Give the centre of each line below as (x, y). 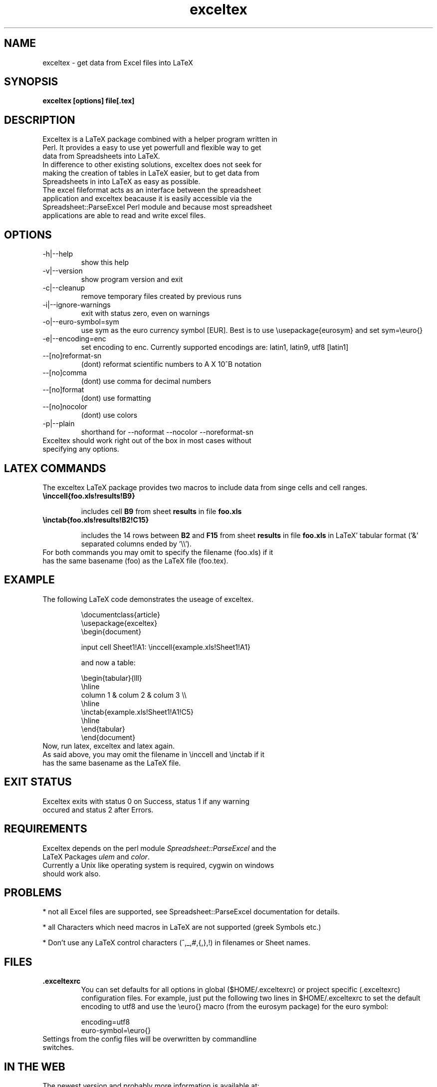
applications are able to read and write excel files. (124, 216)
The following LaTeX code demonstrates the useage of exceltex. (148, 599)
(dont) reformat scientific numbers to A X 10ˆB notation (171, 364)
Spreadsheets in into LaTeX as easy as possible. (121, 182)
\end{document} (108, 737)
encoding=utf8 (106, 1022)
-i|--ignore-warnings (77, 305)
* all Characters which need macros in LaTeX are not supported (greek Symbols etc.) (182, 927)
